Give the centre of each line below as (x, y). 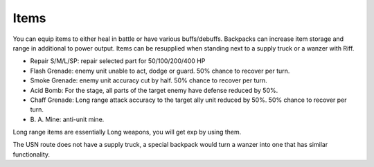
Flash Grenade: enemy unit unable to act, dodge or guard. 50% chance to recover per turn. (160, 71)
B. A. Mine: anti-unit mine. (67, 119)
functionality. (32, 154)
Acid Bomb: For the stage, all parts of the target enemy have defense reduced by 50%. (154, 90)
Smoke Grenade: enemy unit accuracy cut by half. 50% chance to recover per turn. (149, 80)
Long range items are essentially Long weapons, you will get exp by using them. (127, 132)
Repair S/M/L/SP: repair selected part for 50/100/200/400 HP (118, 61)
